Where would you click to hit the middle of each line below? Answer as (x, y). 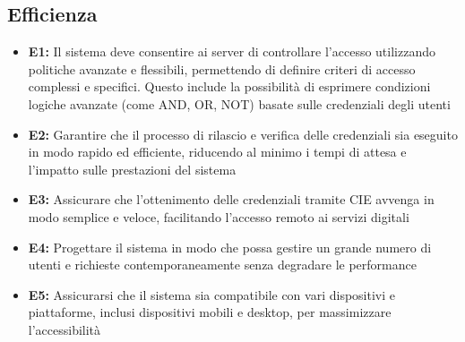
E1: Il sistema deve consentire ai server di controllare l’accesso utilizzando (232, 51)
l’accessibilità (65, 329)
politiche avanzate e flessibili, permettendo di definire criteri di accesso (222, 68)
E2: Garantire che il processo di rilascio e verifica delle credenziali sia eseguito (243, 134)
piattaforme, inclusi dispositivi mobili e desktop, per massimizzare (210, 312)
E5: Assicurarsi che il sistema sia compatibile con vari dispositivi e (211, 294)
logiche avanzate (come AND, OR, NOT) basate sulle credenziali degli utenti (239, 103)
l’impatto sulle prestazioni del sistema (132, 169)
